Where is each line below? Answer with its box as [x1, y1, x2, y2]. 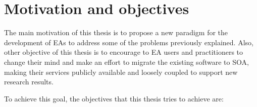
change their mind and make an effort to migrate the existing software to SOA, [4, 56, 249, 67]
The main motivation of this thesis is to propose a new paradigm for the [4, 27, 228, 38]
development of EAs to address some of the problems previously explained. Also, [4, 37, 253, 47]
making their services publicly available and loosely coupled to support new [4, 66, 238, 77]
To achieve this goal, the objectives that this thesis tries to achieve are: [4, 93, 224, 103]
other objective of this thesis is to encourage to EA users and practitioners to [4, 47, 243, 57]
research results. [4, 76, 54, 87]
